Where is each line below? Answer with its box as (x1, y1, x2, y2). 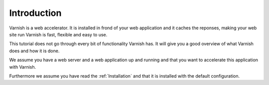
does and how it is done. (9, 48, 60, 54)
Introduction (9, 7, 62, 18)
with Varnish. (9, 64, 36, 70)
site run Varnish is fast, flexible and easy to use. (9, 31, 108, 37)
